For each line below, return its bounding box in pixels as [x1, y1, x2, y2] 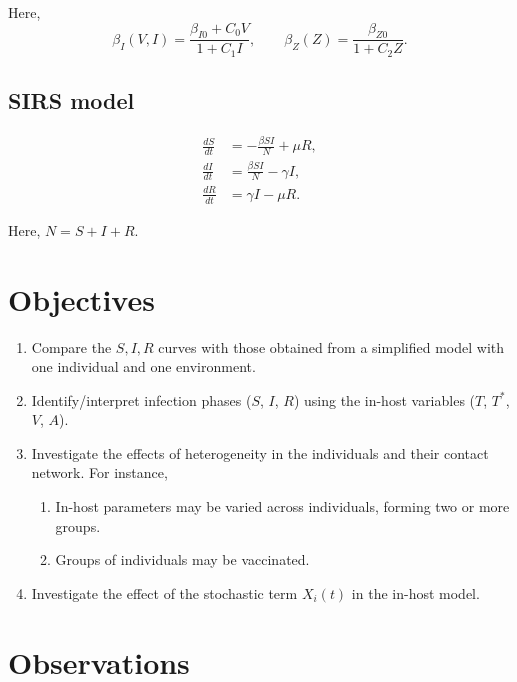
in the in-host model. [351, 582, 480, 603]
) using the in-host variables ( [293, 389, 476, 410]
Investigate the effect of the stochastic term [31, 582, 298, 603]
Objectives [8, 278, 155, 319]
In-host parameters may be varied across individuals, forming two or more [55, 496, 510, 517]
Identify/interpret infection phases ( [31, 389, 252, 410]
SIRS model [8, 85, 135, 116]
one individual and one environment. [31, 356, 256, 377]
